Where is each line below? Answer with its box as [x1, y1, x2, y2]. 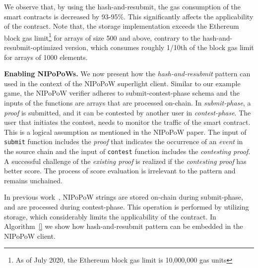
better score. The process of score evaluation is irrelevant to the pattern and [4, 165, 236, 176]
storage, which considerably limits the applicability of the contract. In [4, 211, 216, 221]
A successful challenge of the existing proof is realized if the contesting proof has [4, 156, 247, 166]
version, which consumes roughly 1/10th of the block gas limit [65, 42, 254, 53]
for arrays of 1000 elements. [4, 52, 88, 62]
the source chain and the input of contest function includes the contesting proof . [4, 146, 251, 157]
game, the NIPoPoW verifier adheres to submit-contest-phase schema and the [4, 88, 240, 98]
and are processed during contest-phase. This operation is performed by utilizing [4, 202, 249, 212]
